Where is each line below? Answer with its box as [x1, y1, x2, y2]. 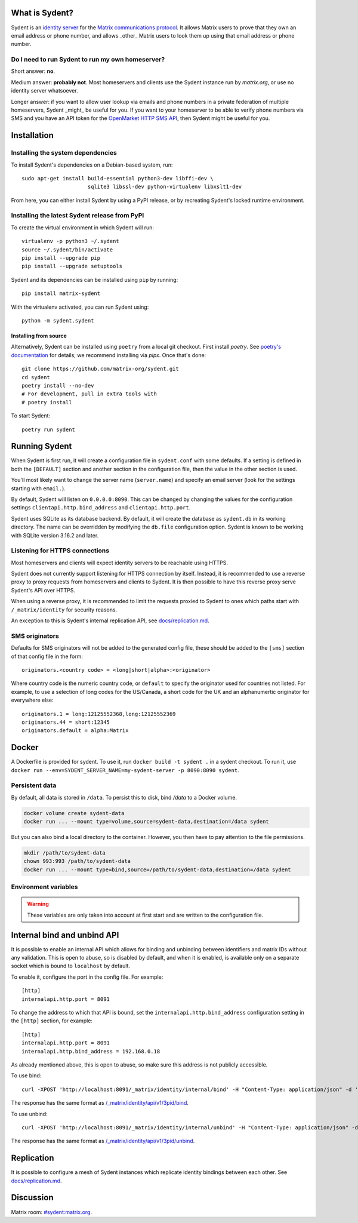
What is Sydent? [11, 8, 74, 18]
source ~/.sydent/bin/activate [21, 246, 113, 253]
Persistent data [11, 781, 57, 789]
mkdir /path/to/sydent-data [23, 850, 106, 856]
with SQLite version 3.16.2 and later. [11, 531, 99, 539]
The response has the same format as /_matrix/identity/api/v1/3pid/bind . [11, 1099, 189, 1107]
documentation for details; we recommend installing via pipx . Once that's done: [11, 351, 206, 358]
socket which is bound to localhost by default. [11, 962, 131, 970]
